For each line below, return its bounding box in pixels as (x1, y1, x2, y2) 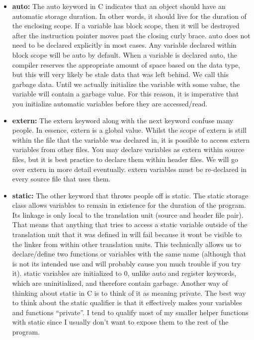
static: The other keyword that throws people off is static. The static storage (12, 190, 249, 200)
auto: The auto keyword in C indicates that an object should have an (12, 1, 226, 11)
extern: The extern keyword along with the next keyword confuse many (12, 115, 234, 125)
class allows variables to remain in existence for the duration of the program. (12, 200, 246, 210)
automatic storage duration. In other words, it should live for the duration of (12, 10, 247, 21)
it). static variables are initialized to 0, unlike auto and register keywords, (12, 268, 237, 278)
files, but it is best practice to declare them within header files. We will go (12, 154, 239, 164)
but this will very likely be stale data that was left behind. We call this (12, 69, 229, 80)
